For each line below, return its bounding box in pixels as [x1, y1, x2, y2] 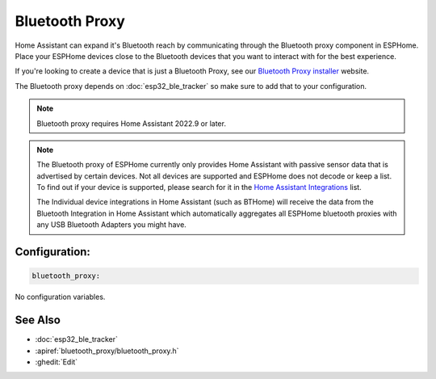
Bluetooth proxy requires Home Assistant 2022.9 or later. [36, 118, 226, 128]
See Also [15, 314, 61, 327]
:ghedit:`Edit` [35, 356, 78, 367]
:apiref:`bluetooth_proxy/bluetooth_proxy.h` [35, 346, 179, 356]
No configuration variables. [15, 292, 106, 302]
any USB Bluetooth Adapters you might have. [36, 220, 187, 230]
